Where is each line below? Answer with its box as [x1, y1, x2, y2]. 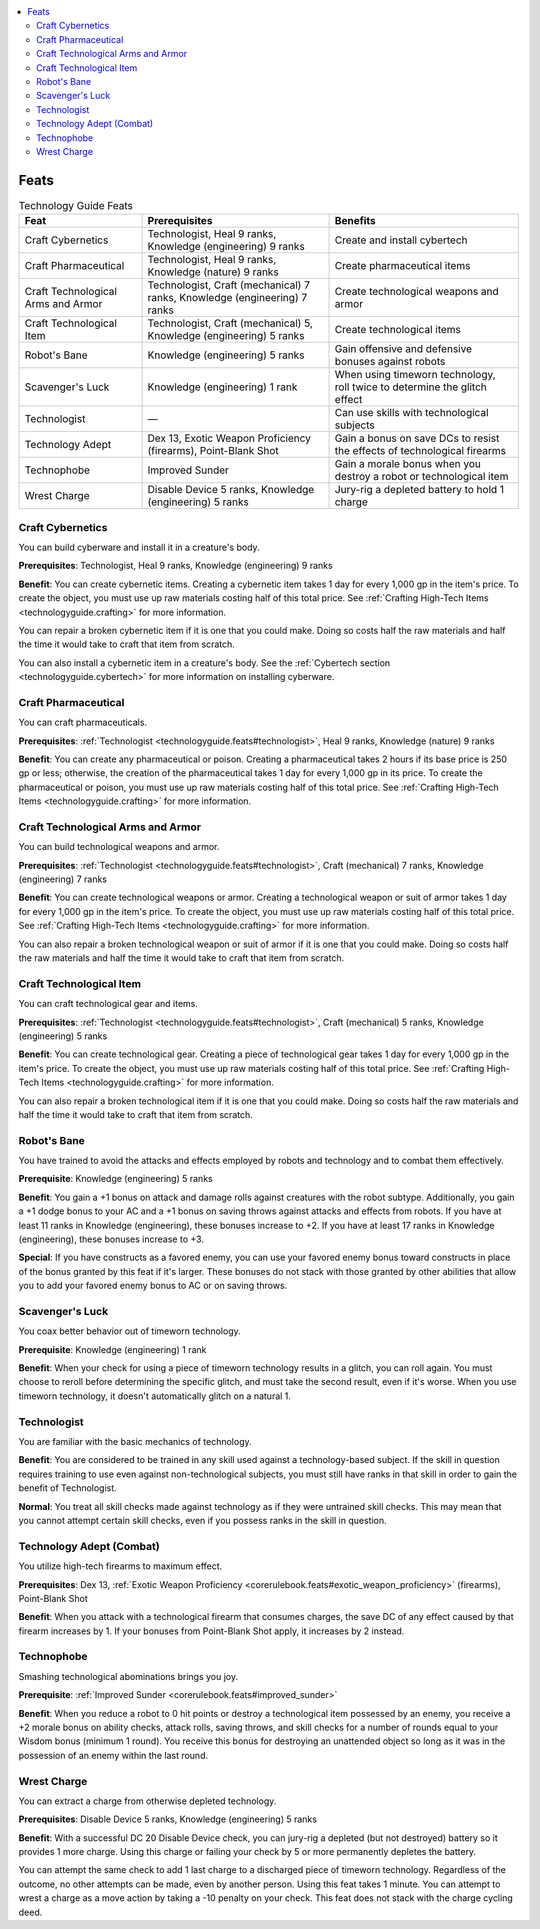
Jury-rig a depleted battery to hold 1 [334, 483, 505, 497]
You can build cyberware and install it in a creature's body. [18, 541, 260, 553]
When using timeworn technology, [334, 368, 496, 382]
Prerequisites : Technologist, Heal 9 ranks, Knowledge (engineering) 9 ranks [18, 560, 334, 572]
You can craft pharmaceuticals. [18, 716, 148, 729]
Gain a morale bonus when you [334, 457, 482, 471]
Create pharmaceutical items [334, 259, 471, 273]
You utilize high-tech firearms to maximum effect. [18, 1560, 223, 1572]
